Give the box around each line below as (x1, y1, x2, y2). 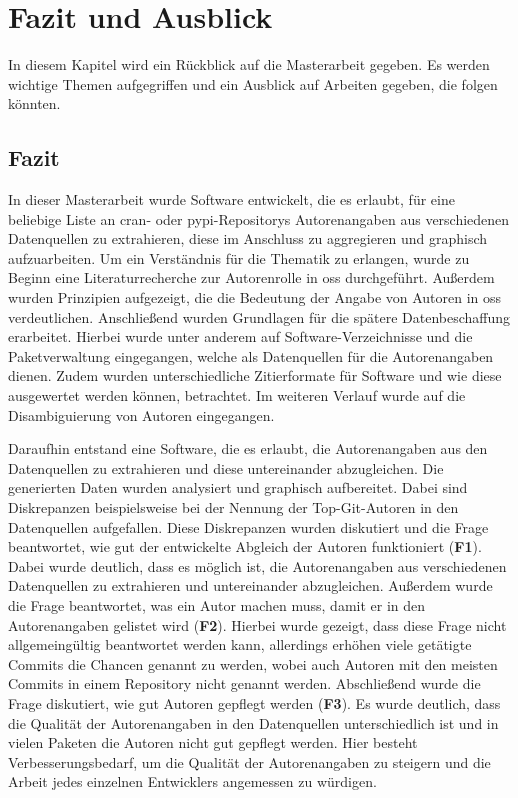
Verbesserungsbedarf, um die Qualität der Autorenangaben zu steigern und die (8, 751, 491, 772)
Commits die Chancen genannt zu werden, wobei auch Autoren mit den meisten (8, 653, 498, 674)
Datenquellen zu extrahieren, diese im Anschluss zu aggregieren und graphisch (8, 228, 488, 249)
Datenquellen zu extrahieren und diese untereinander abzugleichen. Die (8, 457, 444, 478)
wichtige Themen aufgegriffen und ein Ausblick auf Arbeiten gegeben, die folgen (8, 73, 498, 94)
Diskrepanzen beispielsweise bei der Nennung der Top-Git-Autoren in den (8, 497, 459, 518)
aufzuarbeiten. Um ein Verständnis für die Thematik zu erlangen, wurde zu (8, 247, 470, 268)
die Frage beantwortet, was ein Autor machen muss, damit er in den (8, 594, 426, 615)
